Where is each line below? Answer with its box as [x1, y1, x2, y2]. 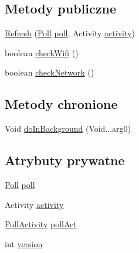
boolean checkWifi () [5, 46, 79, 59]
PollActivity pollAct [5, 218, 77, 230]
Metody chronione [5, 95, 118, 113]
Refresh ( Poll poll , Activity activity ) [5, 27, 135, 39]
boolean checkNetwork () [5, 66, 94, 78]
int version [5, 237, 43, 249]
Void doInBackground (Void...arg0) [5, 122, 131, 135]
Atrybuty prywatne [5, 151, 125, 169]
